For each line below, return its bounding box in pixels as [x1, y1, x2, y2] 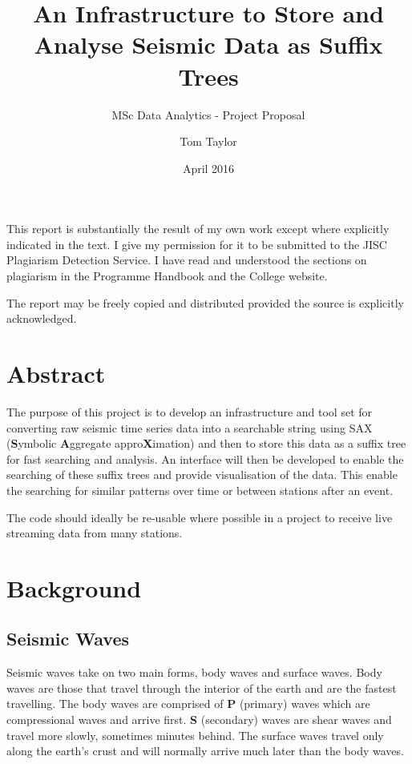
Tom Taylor [180, 133, 237, 150]
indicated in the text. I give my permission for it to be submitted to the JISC [6, 235, 387, 252]
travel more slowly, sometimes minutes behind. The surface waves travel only [6, 726, 384, 743]
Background [6, 571, 142, 604]
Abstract [6, 357, 106, 390]
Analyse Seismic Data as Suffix [34, 28, 383, 61]
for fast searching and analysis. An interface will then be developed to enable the [6, 450, 404, 467]
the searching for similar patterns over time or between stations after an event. [6, 481, 394, 498]
